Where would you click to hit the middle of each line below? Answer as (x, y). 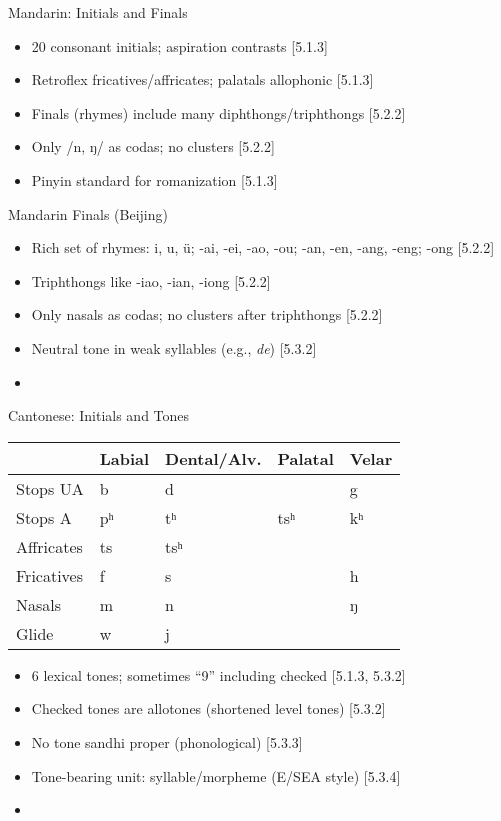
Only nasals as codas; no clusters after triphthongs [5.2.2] (207, 314)
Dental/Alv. (213, 458)
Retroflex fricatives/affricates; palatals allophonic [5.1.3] (202, 79)
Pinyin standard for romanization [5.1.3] (154, 179)
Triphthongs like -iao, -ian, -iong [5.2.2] (151, 280)
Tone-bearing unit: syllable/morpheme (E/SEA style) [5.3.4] (216, 775)
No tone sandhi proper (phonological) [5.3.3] (167, 741)
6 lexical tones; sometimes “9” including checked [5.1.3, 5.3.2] (218, 674)
